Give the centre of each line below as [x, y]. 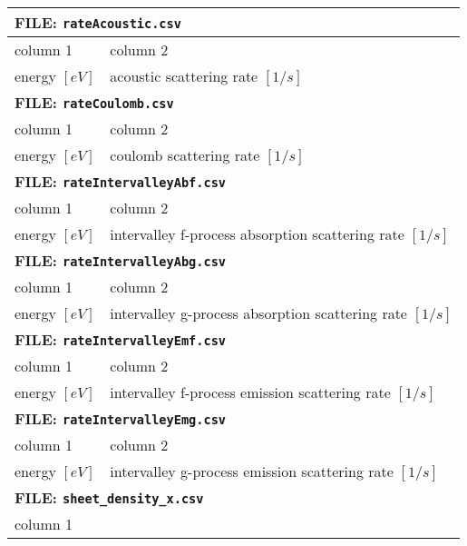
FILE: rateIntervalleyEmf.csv [121, 339]
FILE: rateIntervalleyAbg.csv [121, 260]
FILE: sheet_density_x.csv [109, 497]
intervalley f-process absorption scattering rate [257, 234]
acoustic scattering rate [184, 76]
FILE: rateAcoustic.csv [98, 22]
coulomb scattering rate [185, 155]
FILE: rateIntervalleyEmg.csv [121, 418]
